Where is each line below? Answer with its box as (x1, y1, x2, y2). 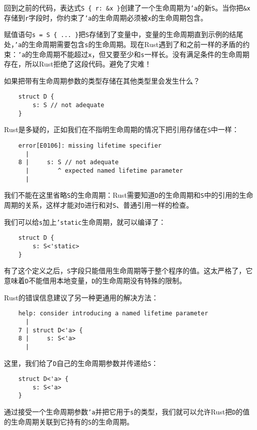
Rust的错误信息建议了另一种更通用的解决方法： (4, 292, 158, 302)
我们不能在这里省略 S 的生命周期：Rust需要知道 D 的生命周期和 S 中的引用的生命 (4, 190, 253, 200)
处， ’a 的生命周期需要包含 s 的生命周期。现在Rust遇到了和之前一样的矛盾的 (4, 39, 243, 49)
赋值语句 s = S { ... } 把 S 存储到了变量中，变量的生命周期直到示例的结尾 (4, 29, 243, 40)
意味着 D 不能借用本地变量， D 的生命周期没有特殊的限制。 (4, 275, 186, 285)
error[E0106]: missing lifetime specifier (18, 142, 161, 150)
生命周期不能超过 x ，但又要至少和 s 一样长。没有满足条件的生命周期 (32, 49, 249, 59)
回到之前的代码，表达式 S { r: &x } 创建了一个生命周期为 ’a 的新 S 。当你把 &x (4, 3, 250, 13)
